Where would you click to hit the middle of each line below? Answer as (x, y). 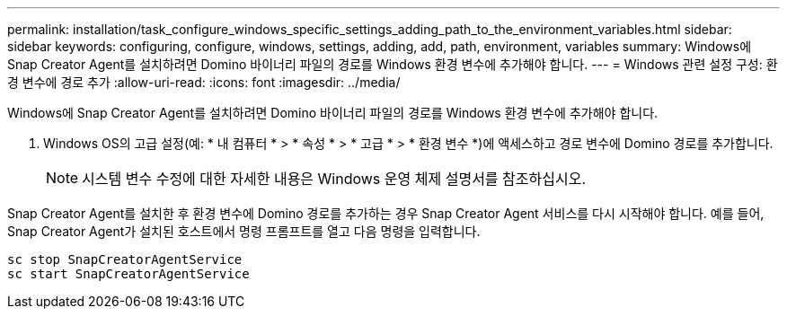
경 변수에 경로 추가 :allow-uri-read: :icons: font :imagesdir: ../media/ (204, 82)
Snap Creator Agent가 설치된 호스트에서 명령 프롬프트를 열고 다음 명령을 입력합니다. (244, 231)
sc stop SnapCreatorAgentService (125, 259)
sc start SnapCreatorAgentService (128, 274)
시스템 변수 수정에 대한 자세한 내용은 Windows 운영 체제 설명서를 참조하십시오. (334, 179)
